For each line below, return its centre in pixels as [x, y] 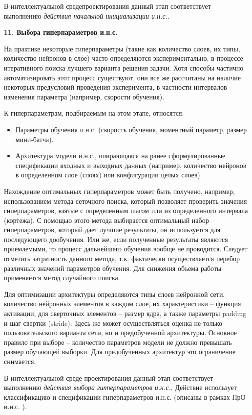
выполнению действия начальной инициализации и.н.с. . [87, 15]
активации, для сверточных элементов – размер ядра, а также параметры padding [125, 313]
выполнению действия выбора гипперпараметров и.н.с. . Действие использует [120, 387]
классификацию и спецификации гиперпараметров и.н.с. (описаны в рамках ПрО [125, 397]
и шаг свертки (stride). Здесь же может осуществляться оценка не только [113, 323]
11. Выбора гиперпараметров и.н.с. [61, 32]
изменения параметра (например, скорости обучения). [84, 96]
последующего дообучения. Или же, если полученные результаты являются [116, 239]
